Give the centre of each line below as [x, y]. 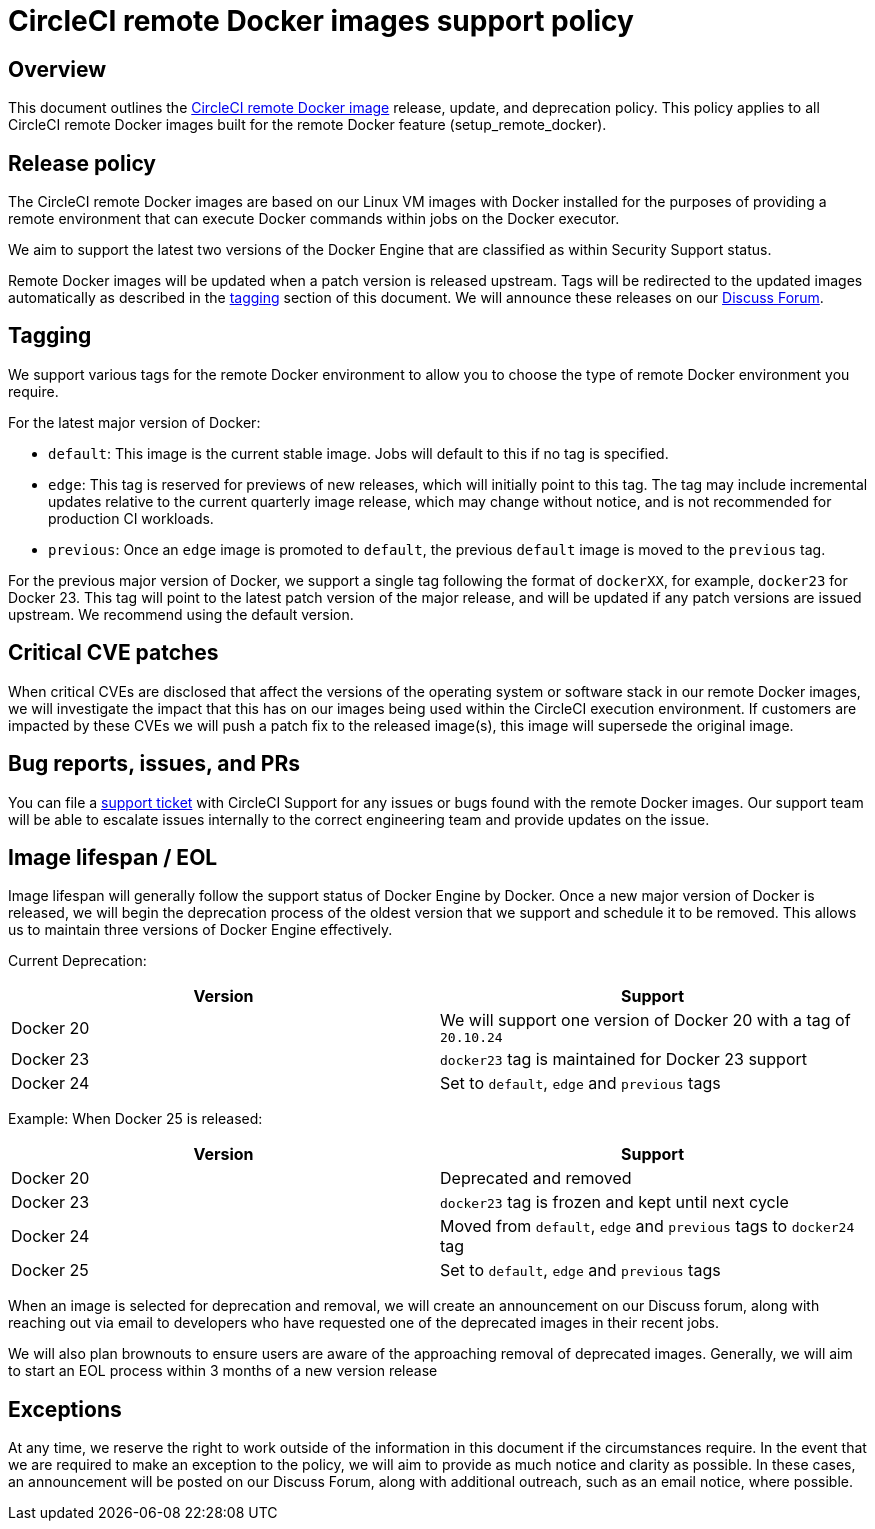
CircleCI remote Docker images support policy [321, 21]
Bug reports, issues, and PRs [154, 764]
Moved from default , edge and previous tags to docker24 [647, 1226]
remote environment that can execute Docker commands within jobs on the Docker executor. [314, 219]
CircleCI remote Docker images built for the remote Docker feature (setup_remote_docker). [307, 125]
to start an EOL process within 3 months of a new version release [223, 1371]
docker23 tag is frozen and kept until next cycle [614, 1202]
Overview [57, 69]
